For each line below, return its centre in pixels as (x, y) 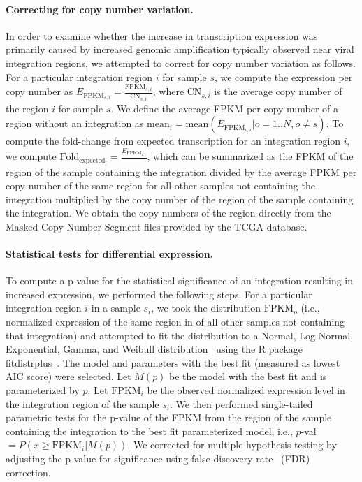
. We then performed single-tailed (241, 403)
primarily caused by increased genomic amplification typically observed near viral (180, 49)
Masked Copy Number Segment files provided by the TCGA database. (157, 226)
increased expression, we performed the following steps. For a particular (159, 294)
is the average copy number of (278, 91)
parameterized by (43, 390)
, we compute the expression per (283, 76)
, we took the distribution (206, 308)
